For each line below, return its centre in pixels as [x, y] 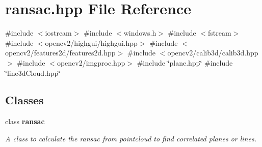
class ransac [25, 121]
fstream [220, 33]
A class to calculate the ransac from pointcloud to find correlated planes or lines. [131, 138]
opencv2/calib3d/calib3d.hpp [213, 53]
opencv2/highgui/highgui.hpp [91, 42]
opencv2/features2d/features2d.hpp [60, 53]
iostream [58, 33]
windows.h [140, 33]
